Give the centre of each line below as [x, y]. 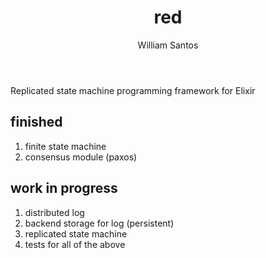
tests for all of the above [75, 244]
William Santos [168, 45]
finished [36, 122]
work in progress [64, 188]
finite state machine [65, 146]
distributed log [54, 212]
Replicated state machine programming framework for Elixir [133, 90]
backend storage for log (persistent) [99, 223]
